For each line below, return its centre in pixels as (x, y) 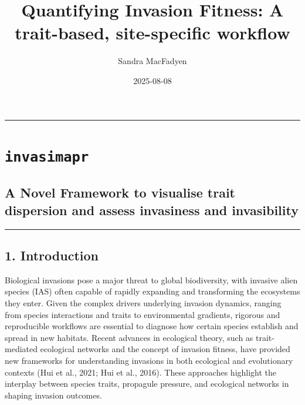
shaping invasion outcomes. (53, 395)
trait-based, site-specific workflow (152, 33)
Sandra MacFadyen (152, 61)
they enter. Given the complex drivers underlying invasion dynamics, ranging (143, 302)
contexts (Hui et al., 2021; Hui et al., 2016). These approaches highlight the (141, 372)
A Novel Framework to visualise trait (120, 193)
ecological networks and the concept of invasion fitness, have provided (165, 349)
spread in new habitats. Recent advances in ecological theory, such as (129, 337)
